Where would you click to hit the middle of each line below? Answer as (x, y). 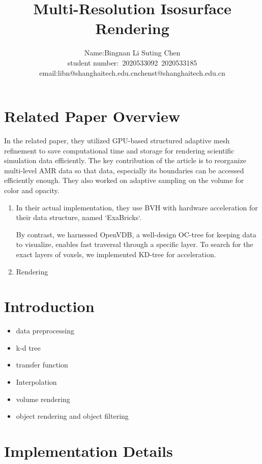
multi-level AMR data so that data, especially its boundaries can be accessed (124, 170)
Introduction (49, 306)
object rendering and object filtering (72, 416)
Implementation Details (89, 451)
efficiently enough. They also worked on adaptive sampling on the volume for (124, 180)
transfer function (42, 365)
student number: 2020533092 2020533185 (132, 62)
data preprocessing (45, 331)
